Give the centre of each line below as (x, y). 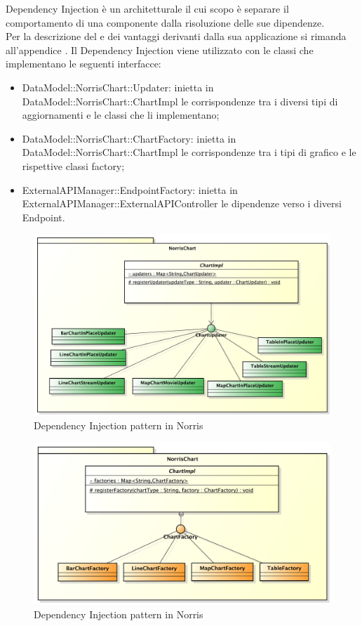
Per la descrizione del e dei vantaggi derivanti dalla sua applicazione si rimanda (176, 36)
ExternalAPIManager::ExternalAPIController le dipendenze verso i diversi (182, 203)
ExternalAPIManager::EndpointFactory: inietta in (130, 189)
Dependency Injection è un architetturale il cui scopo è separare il (147, 8)
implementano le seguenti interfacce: (83, 64)
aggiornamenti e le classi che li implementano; (121, 115)
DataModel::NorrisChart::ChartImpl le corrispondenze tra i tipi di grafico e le (189, 152)
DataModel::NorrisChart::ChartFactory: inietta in (129, 138)
